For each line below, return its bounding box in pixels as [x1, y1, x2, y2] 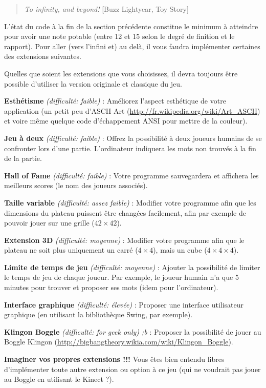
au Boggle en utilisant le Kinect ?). [4, 374, 114, 384]
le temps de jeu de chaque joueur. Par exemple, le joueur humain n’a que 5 [4, 272, 239, 282]
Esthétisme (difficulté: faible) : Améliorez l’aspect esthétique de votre [4, 95, 226, 106]
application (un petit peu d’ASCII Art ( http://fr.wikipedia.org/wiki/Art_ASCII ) [4, 105, 260, 116]
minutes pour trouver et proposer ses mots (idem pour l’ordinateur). [4, 282, 218, 293]
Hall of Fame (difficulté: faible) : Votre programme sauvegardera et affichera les [4, 170, 259, 180]
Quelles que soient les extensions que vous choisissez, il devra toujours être [4, 68, 238, 78]
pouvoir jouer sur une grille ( [4, 217, 95, 228]
